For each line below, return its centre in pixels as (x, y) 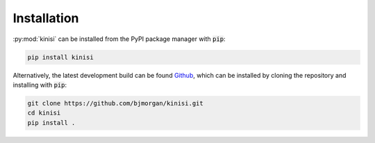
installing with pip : (40, 85)
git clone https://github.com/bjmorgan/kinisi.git (116, 103)
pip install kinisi (60, 57)
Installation (46, 18)
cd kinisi (44, 113)
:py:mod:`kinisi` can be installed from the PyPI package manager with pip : (119, 39)
